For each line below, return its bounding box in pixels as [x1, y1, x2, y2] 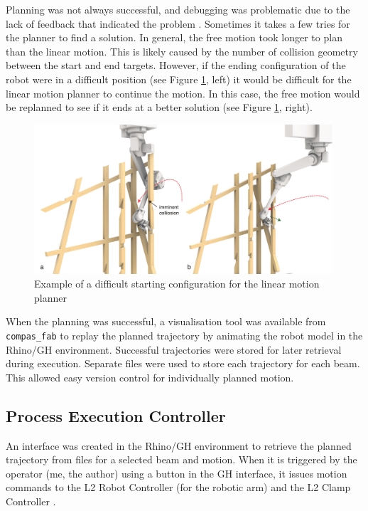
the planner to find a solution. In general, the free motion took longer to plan [6, 30, 342, 45]
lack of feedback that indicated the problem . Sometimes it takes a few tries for [6, 16, 350, 31]
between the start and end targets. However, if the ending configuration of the [6, 58, 346, 73]
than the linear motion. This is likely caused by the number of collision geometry [6, 43, 358, 58]
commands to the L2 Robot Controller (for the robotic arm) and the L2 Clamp [6, 480, 351, 495]
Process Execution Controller [6, 404, 226, 426]
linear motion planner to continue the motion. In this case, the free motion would [6, 85, 360, 100]
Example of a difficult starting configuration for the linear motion [34, 276, 320, 291]
